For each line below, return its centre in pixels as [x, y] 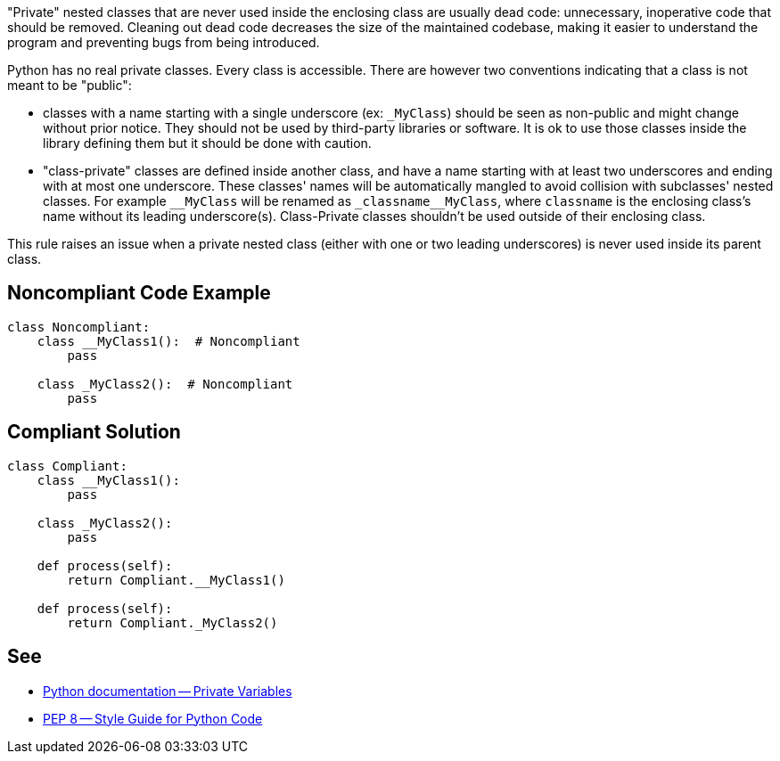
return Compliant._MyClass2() [172, 622]
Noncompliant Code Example [139, 293]
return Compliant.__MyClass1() [176, 580]
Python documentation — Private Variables [168, 691]
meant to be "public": [70, 85]
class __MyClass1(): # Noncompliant [168, 341]
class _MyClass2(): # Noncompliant [165, 384]
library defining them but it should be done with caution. [207, 143]
